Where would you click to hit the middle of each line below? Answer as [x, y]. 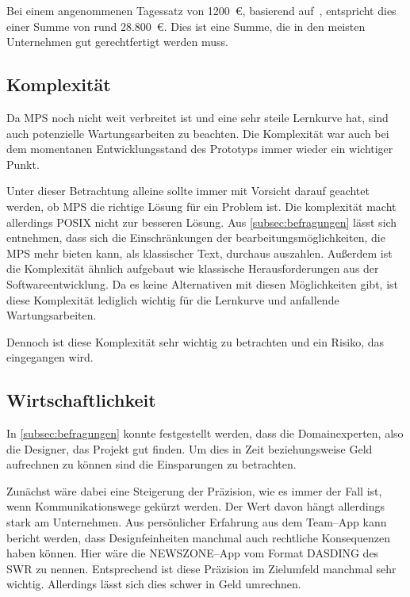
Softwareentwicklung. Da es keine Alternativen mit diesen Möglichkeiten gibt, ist [202, 283]
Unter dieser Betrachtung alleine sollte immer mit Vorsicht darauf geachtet [188, 191]
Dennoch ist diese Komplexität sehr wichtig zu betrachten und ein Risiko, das [195, 341]
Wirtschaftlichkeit [81, 400]
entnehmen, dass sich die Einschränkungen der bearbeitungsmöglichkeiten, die [196, 237]
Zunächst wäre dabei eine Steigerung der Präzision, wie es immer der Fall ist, [194, 490]
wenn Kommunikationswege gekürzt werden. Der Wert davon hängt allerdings [195, 506]
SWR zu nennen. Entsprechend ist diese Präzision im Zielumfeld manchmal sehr [201, 568]
